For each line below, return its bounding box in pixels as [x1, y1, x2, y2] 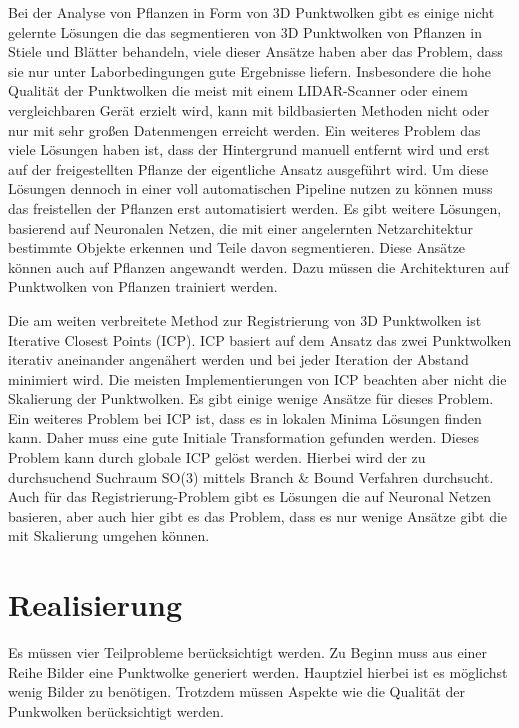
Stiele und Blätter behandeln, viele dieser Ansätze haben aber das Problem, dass [8, 41, 503, 62]
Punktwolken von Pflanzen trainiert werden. [8, 276, 278, 297]
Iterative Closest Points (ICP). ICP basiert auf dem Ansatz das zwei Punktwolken [8, 329, 512, 350]
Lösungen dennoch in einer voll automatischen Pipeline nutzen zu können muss [8, 178, 493, 199]
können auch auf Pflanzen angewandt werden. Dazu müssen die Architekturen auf [8, 256, 509, 277]
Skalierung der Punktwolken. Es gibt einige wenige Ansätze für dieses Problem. [8, 388, 494, 409]
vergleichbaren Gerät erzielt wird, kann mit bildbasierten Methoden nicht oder [8, 99, 490, 120]
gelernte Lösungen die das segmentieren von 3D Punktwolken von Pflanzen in [8, 21, 482, 42]
